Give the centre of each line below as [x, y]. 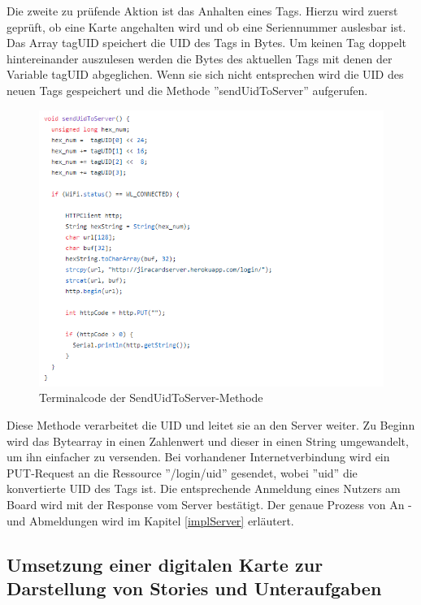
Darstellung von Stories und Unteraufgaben [194, 588]
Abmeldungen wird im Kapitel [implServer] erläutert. [162, 520]
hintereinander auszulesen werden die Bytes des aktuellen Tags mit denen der [200, 58]
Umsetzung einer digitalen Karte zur [165, 564]
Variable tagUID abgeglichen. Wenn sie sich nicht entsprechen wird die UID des [205, 74]
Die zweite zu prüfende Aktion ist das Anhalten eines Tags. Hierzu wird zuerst [202, 11]
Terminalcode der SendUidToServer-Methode [151, 398]
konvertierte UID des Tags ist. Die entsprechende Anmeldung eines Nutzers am [204, 488]
